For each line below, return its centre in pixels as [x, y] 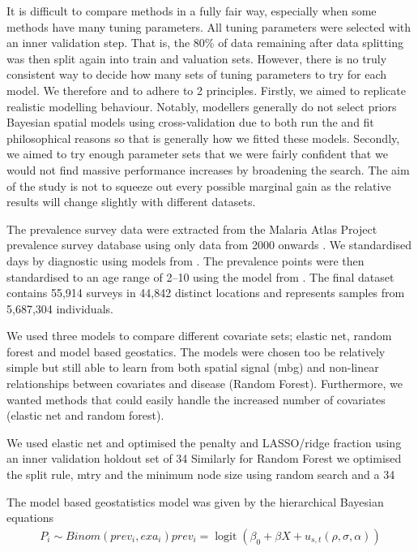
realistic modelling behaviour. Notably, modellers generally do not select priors [202, 106]
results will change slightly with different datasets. [131, 202]
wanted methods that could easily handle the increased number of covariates [196, 399]
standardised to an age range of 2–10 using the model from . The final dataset [200, 276]
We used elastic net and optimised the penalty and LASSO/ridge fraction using [204, 442]
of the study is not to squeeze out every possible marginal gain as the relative [199, 185]
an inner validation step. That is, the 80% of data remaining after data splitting [205, 43]
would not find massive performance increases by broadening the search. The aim [208, 169]
